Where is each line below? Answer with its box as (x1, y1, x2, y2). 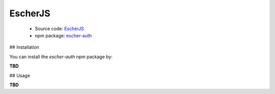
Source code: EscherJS (35, 26, 84, 32)
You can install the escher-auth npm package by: (9, 54, 113, 60)
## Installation (9, 44, 39, 51)
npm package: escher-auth (35, 32, 92, 38)
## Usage (9, 72, 31, 79)
